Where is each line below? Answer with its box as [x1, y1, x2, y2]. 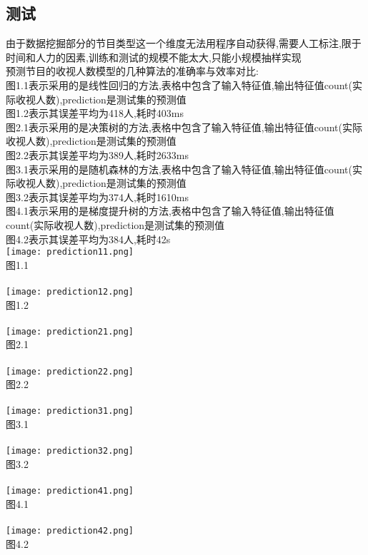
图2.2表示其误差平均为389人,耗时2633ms [6, 147, 189, 162]
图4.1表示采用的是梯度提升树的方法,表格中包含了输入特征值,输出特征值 [6, 203, 334, 218]
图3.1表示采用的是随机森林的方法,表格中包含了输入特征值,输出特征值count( [6, 161, 352, 176]
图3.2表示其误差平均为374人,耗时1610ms [6, 189, 189, 204]
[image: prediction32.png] [6, 446, 134, 457]
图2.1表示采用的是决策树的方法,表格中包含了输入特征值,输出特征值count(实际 [6, 119, 362, 134]
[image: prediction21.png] [6, 326, 134, 337]
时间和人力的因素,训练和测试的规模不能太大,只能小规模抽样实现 [6, 49, 302, 64]
